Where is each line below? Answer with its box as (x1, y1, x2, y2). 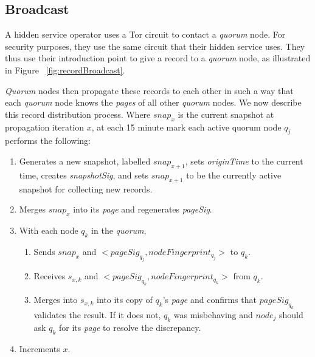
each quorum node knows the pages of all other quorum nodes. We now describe (5, 96, 302, 109)
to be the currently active (186, 168, 282, 181)
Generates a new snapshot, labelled (19, 154, 151, 167)
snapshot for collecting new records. (19, 182, 153, 195)
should (279, 308, 303, 321)
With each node (19, 223, 78, 236)
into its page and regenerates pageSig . (73, 203, 212, 216)
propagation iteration (5, 120, 85, 133)
